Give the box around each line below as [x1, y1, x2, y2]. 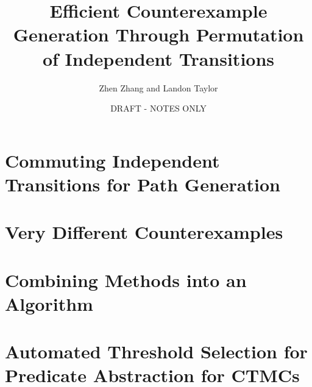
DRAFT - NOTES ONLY [110, 102, 207, 115]
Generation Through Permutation [13, 22, 304, 47]
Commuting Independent [5, 147, 220, 172]
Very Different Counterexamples [5, 219, 283, 244]
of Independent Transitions [42, 46, 275, 71]
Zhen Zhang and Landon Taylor [99, 81, 218, 94]
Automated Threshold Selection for [5, 339, 308, 364]
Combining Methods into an [5, 267, 247, 292]
